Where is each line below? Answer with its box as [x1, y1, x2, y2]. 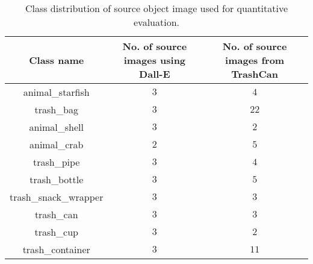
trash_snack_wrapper [10, 190, 104, 204]
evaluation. [133, 15, 180, 29]
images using [123, 53, 186, 67]
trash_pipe [33, 155, 80, 169]
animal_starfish [23, 85, 90, 99]
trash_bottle [29, 172, 84, 186]
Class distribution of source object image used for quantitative [25, 1, 288, 15]
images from [225, 53, 285, 67]
